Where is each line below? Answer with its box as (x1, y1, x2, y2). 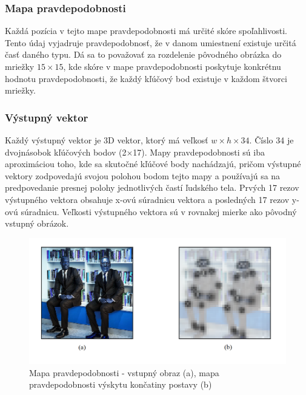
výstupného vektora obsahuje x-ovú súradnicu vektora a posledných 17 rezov (5, 193, 290, 205)
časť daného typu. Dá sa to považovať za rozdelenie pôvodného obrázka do (5, 48, 282, 61)
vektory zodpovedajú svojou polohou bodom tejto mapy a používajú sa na (5, 169, 281, 182)
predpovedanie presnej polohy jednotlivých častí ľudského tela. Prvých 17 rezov (5, 181, 299, 194)
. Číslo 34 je (249, 134, 294, 146)
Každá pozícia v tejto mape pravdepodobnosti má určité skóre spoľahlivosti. (5, 24, 287, 37)
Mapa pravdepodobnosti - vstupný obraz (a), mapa (29, 366, 219, 379)
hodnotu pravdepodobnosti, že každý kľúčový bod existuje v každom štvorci (5, 72, 287, 84)
